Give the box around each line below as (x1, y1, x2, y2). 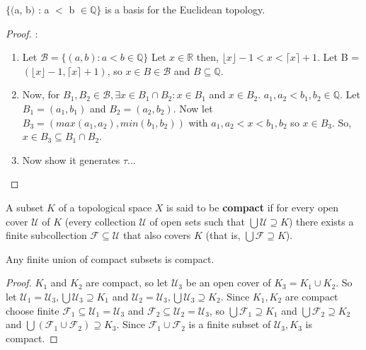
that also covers (122, 228, 191, 243)
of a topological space (58, 199, 152, 214)
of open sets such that (149, 214, 245, 228)
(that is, (205, 228, 241, 243)
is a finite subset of (188, 317, 271, 332)
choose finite (6, 303, 59, 317)
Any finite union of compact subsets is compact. (6, 251, 215, 266)
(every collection (64, 214, 136, 228)
